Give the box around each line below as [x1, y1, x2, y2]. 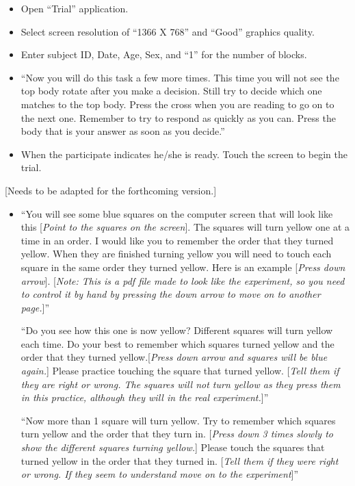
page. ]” [21, 300, 50, 314]
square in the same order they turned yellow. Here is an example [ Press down [21, 259, 345, 274]
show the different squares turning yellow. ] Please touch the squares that [21, 440, 325, 455]
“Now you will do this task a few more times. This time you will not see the [21, 70, 339, 84]
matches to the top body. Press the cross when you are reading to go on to [21, 97, 334, 111]
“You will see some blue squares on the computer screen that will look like [21, 206, 333, 220]
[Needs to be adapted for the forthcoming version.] [5, 183, 217, 197]
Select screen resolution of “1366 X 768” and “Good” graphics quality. [21, 24, 315, 38]
